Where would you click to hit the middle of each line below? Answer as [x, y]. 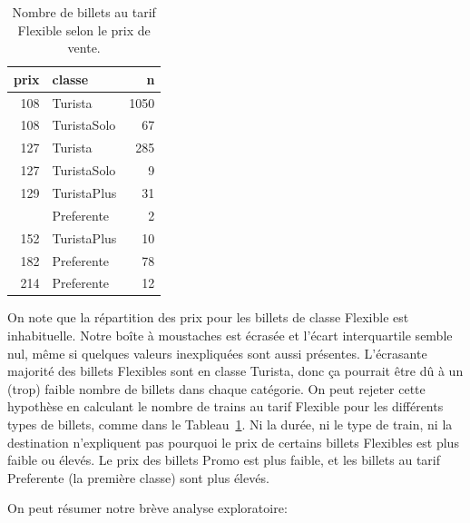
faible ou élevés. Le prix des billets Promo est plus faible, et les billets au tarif [224, 460]
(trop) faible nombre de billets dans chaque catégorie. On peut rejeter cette [216, 388]
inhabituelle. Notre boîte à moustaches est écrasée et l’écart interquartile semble [230, 336]
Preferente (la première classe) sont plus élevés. [138, 477]
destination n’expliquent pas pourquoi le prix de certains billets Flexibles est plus [233, 442]
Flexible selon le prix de [84, 30]
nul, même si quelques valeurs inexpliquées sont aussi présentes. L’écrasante [217, 353]
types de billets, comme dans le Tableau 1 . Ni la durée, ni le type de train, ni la [230, 424]
